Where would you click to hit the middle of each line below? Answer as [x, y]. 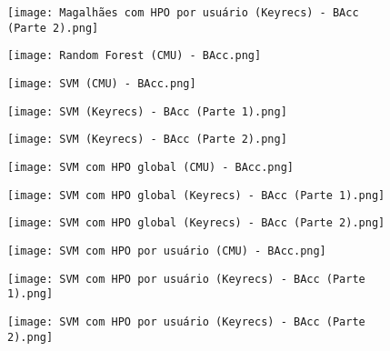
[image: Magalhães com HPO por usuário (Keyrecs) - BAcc [183, 13]
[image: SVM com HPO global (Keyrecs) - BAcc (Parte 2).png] [196, 223]
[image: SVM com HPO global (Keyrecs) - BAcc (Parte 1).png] [196, 195]
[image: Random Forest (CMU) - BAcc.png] [135, 56]
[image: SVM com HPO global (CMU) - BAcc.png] [150, 167]
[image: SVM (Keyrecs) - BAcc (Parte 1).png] [147, 111]
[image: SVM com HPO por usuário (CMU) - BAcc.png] [167, 251]
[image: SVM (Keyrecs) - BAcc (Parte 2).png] [147, 140]
